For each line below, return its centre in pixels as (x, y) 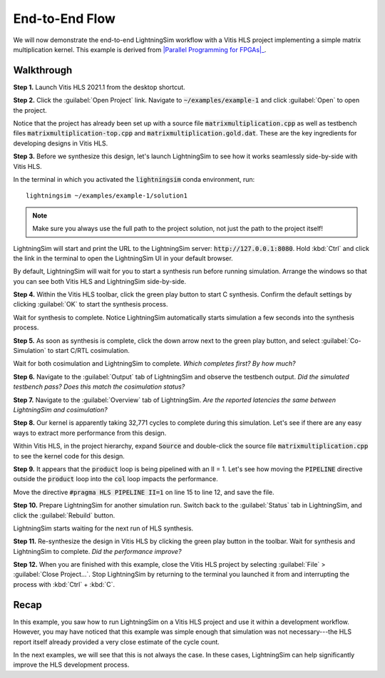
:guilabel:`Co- (341, 340)
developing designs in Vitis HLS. (61, 143)
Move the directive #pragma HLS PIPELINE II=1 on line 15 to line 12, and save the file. (144, 492)
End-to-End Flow (64, 19)
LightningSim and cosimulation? (60, 410)
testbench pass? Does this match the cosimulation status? (99, 387)
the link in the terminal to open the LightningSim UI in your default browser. (123, 258)
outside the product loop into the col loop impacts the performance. (115, 479)
